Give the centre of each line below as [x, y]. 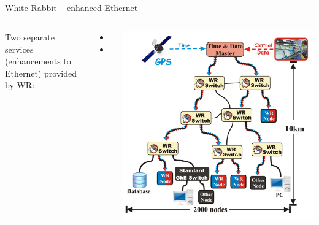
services [19, 49]
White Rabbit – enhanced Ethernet [71, 8]
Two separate [30, 36]
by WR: [20, 85]
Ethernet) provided [41, 73]
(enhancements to [38, 61]
